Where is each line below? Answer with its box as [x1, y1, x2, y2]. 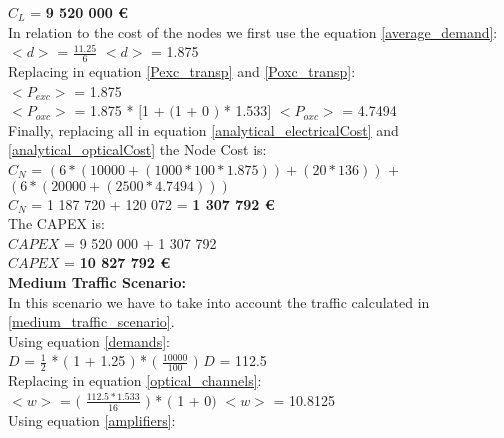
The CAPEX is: [8, 213, 105, 234]
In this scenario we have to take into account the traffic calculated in [8, 291, 430, 312]
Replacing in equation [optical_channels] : [8, 370, 262, 391]
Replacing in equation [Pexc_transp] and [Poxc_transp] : [8, 61, 356, 82]
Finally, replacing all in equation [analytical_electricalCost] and [8, 119, 399, 140]
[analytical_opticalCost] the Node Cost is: [8, 139, 267, 160]
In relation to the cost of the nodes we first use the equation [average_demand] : [8, 21, 498, 42]
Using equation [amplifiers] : [8, 409, 176, 430]
